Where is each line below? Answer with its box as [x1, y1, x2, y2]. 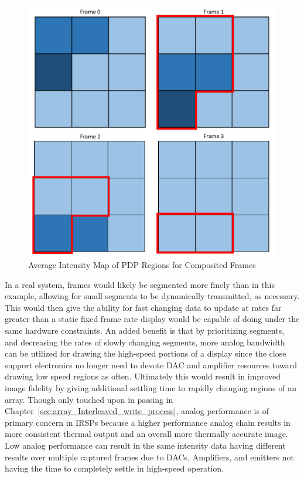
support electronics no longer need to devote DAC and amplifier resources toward [5, 358, 297, 371]
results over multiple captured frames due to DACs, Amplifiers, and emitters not [5, 450, 294, 463]
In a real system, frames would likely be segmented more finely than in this [5, 278, 275, 290]
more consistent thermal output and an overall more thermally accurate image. [5, 428, 288, 440]
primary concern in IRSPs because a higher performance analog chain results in [5, 416, 291, 428]
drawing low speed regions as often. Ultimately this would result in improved [5, 370, 281, 382]
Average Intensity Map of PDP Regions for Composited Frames [28, 259, 256, 271]
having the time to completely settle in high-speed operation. [5, 462, 224, 474]
